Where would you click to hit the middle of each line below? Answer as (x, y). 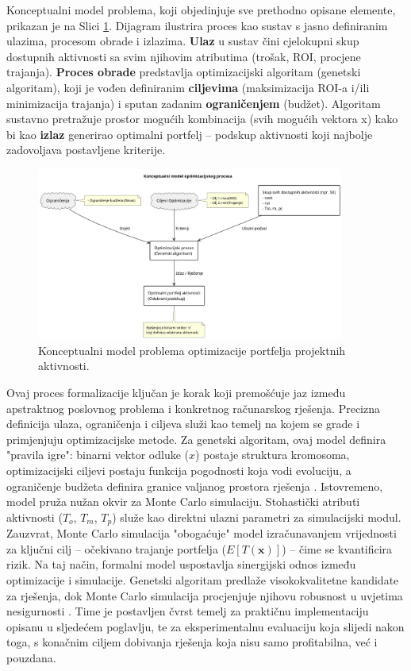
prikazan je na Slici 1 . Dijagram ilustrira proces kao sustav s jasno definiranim (197, 25)
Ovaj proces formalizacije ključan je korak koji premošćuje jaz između (176, 392)
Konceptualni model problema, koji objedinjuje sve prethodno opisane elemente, (201, 10)
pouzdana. (31, 657)
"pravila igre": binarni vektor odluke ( (98, 455)
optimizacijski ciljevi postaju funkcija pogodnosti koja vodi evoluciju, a (179, 470)
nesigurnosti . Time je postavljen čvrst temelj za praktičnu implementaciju (188, 611)
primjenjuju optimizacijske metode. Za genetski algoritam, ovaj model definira (196, 439)
